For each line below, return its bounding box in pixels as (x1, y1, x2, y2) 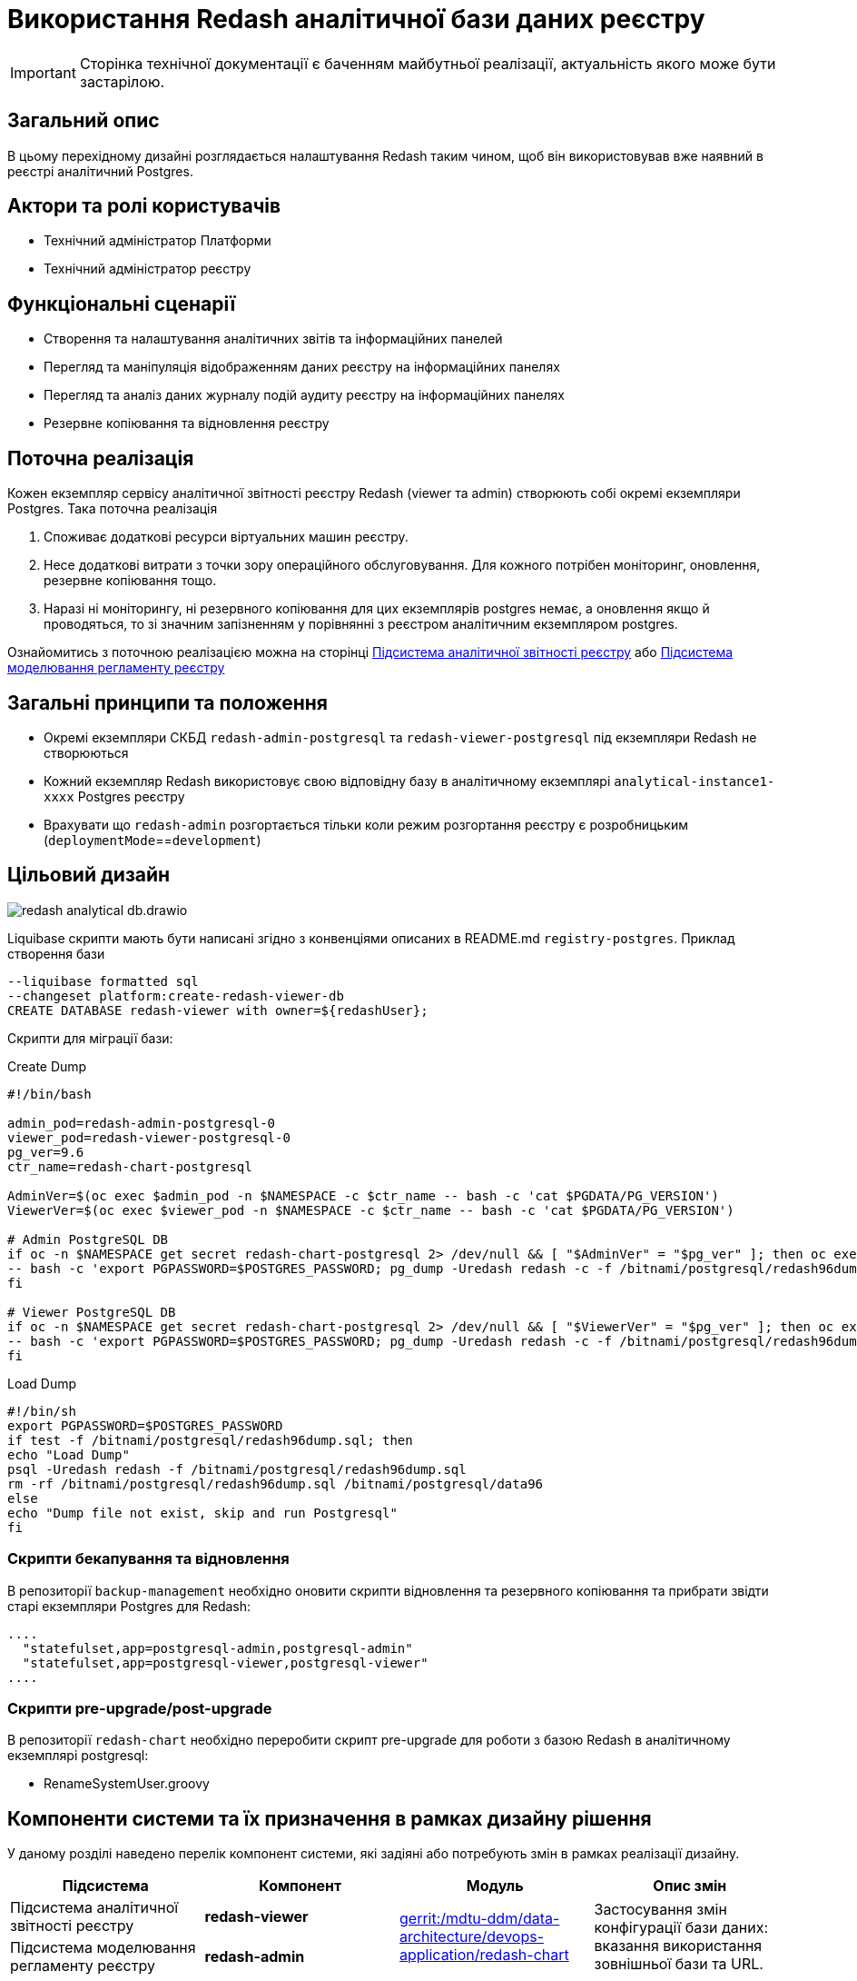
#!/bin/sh (7, 1403, 76, 1419)
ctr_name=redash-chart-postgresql (7, 1159, 252, 1174)
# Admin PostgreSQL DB (7, 1231, 169, 1247)
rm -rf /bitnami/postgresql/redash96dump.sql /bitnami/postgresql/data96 (7, 1476, 544, 1491)
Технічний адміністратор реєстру (44, 261, 251, 277)
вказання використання (594, 1936, 763, 1956)
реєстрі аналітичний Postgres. (7, 163, 193, 179)
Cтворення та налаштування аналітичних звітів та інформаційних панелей (44, 331, 503, 347)
